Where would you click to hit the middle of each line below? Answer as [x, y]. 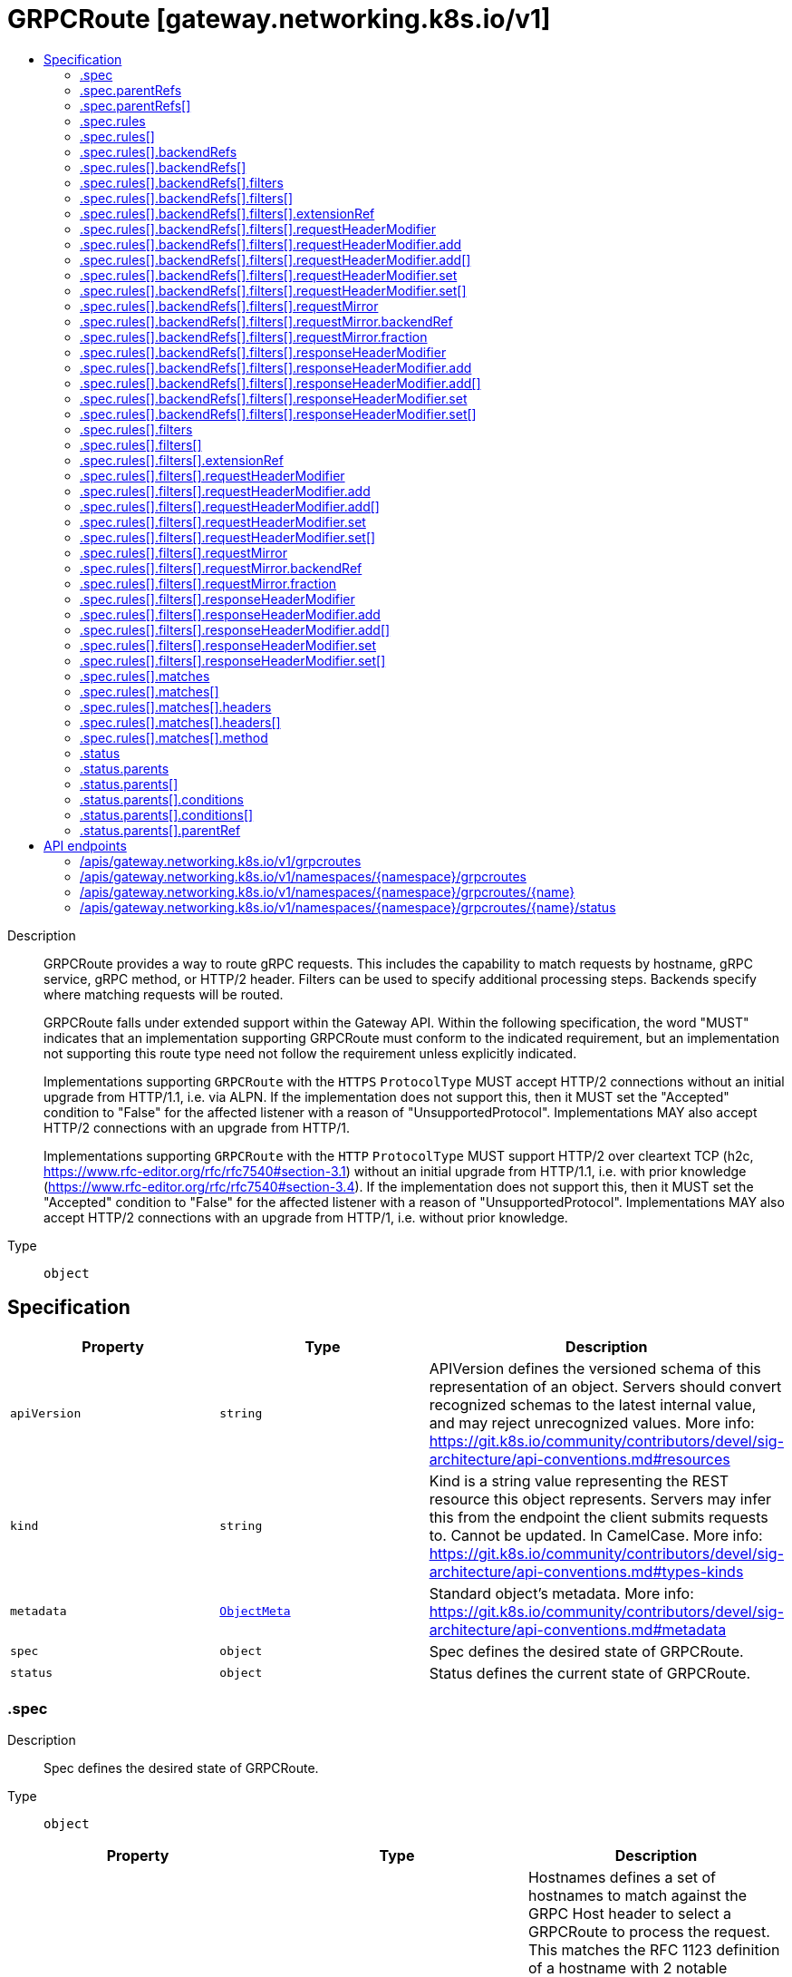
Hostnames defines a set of [622, 1878]
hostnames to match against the [637, 1896]
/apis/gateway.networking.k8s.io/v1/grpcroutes [221, 861]
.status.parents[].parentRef [160, 830]
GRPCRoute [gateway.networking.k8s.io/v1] [279, 19]
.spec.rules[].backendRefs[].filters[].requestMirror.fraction [254, 336]
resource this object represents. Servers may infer [600, 1499]
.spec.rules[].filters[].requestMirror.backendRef [221, 568]
